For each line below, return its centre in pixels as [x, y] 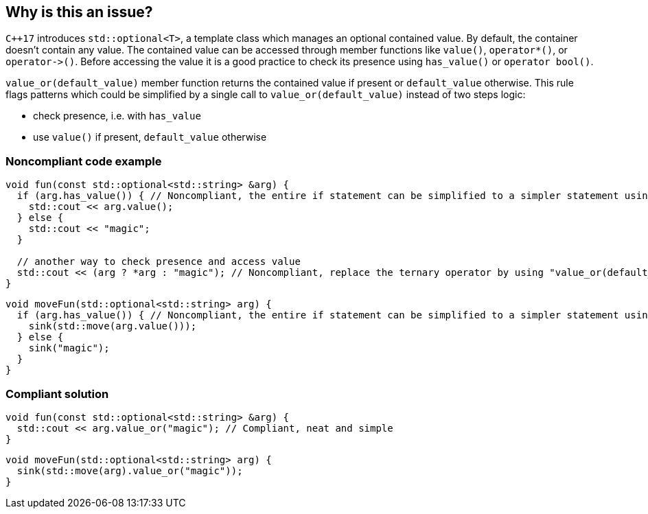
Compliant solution [57, 394]
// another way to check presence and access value [159, 262]
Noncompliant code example [84, 161]
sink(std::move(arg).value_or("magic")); [130, 470]
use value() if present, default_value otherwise [150, 137]
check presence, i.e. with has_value [117, 116]
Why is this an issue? [79, 12]
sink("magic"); [69, 348]
